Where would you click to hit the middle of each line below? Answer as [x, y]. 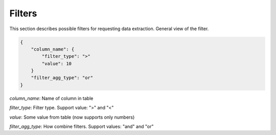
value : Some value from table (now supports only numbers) [72, 117]
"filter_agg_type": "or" [62, 78]
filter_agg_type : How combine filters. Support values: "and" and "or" [82, 127]
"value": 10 [56, 63]
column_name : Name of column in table [51, 98]
